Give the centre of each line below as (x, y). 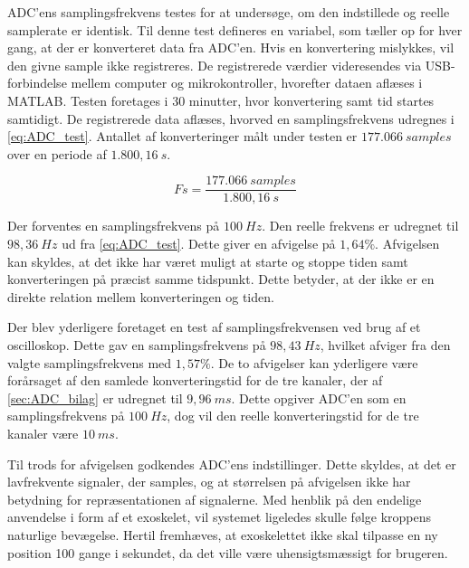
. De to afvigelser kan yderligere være (314, 362)
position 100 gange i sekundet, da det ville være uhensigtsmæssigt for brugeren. (228, 552)
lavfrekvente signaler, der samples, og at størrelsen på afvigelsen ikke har (209, 482)
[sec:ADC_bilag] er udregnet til (95, 398)
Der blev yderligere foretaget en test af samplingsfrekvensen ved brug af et (214, 327)
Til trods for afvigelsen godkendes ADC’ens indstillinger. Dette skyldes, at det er (232, 464)
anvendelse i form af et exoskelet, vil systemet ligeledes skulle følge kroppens (220, 517)
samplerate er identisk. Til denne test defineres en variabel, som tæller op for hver (235, 29)
